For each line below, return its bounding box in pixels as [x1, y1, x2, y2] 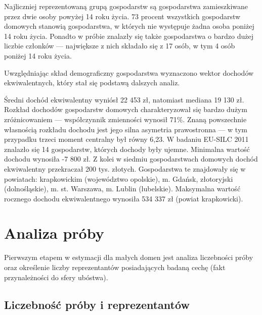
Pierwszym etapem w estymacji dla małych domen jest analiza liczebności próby [4, 252, 253, 262]
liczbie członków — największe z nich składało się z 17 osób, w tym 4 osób [4, 40, 235, 51]
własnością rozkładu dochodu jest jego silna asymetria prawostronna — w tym [4, 124, 247, 134]
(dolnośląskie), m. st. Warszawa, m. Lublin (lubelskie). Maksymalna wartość [4, 183, 241, 194]
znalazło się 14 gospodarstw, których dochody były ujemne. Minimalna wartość [4, 143, 250, 154]
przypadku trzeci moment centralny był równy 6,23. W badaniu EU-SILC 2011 [4, 134, 249, 144]
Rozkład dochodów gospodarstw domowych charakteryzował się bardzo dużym [4, 104, 247, 115]
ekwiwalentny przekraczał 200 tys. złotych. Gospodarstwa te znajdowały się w [4, 163, 246, 174]
